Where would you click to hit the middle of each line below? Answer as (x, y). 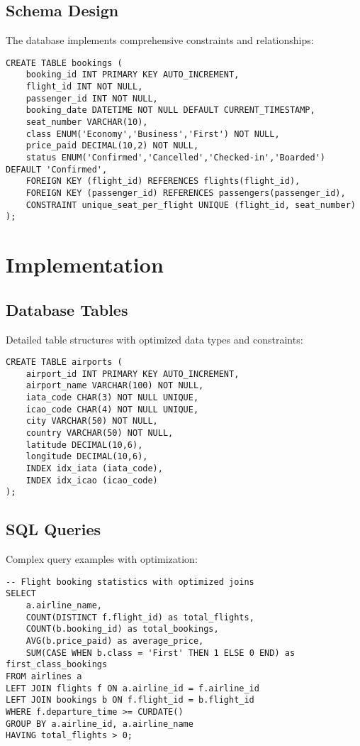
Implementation (85, 264)
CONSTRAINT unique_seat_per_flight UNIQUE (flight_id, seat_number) (191, 205)
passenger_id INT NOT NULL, (92, 98)
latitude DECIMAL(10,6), (84, 445)
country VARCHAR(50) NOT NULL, (100, 433)
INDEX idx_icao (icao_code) (92, 480)
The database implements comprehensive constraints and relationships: (160, 40)
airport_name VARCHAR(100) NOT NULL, (115, 386)
